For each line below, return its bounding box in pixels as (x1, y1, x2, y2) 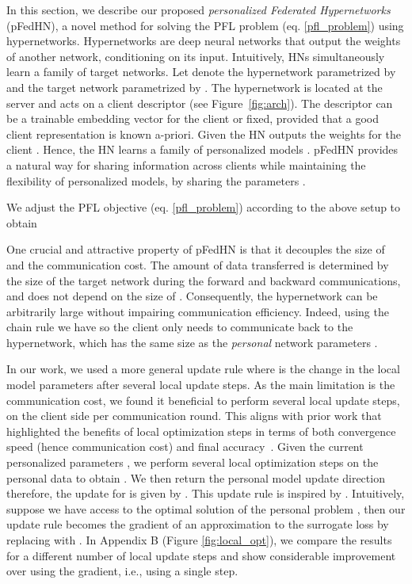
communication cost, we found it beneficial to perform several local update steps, (6, 391, 400, 408)
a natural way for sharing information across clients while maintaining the (6, 156, 366, 173)
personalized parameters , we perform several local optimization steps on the (6, 454, 379, 471)
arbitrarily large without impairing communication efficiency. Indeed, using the (6, 303, 389, 319)
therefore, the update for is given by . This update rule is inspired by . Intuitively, (6, 485, 405, 502)
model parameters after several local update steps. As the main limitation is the (6, 376, 395, 393)
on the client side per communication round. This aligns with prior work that (6, 407, 382, 424)
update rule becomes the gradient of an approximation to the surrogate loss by (6, 516, 389, 532)
